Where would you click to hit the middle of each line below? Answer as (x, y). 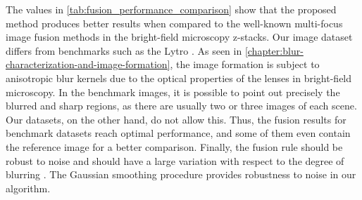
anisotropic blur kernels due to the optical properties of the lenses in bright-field (179, 78)
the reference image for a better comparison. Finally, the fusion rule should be (174, 146)
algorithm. (28, 188)
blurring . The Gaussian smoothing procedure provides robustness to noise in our (181, 174)
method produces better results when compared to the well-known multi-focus (174, 23)
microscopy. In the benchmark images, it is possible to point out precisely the (173, 92)
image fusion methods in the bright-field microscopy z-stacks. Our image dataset (179, 37)
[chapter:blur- (274, 50)
